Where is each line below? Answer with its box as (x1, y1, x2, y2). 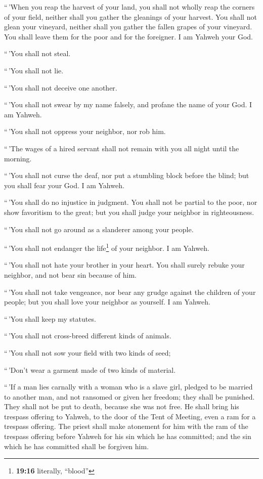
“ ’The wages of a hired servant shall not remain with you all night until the (4, 143, 239, 153)
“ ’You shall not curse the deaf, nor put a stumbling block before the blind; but (4, 170, 249, 181)
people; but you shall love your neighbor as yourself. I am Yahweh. (4, 296, 210, 307)
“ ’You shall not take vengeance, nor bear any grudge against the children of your (4, 286, 256, 297)
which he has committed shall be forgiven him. (4, 441, 149, 451)
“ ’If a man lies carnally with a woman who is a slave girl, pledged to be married (4, 381, 253, 392)
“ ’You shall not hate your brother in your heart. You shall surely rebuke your (4, 259, 245, 270)
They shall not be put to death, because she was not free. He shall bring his (4, 401, 239, 412)
